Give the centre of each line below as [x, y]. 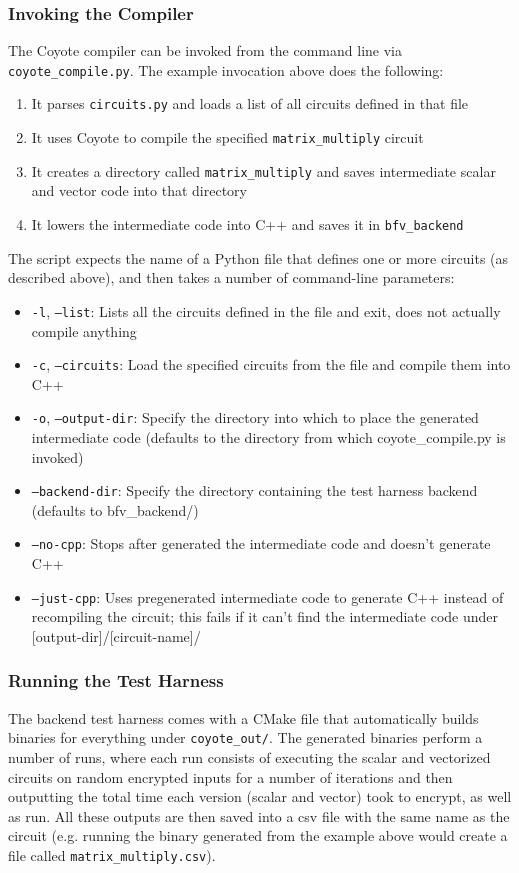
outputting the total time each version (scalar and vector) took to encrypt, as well [260, 796]
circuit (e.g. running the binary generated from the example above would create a [258, 835]
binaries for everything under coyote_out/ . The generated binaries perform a [245, 737]
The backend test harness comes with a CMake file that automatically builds [243, 717]
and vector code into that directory [139, 190]
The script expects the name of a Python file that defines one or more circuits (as [258, 257]
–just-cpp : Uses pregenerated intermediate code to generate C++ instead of [267, 596]
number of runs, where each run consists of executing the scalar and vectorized [249, 757]
